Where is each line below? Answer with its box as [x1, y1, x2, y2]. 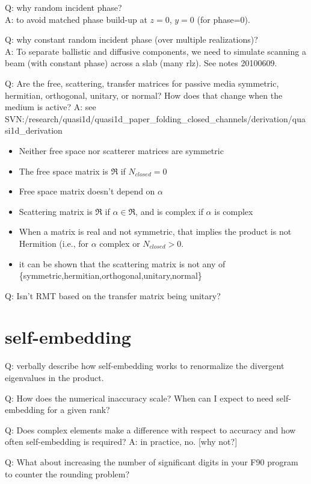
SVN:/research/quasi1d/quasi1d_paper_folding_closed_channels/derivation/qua [5, 112, 306, 125]
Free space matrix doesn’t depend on [19, 185, 155, 197]
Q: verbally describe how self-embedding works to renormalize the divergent [5, 359, 285, 372]
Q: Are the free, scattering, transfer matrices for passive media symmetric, [5, 76, 279, 89]
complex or [99, 237, 140, 249]
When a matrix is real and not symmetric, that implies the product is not [19, 225, 292, 238]
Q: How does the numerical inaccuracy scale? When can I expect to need [5, 391, 274, 404]
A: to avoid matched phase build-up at [5, 13, 147, 25]
